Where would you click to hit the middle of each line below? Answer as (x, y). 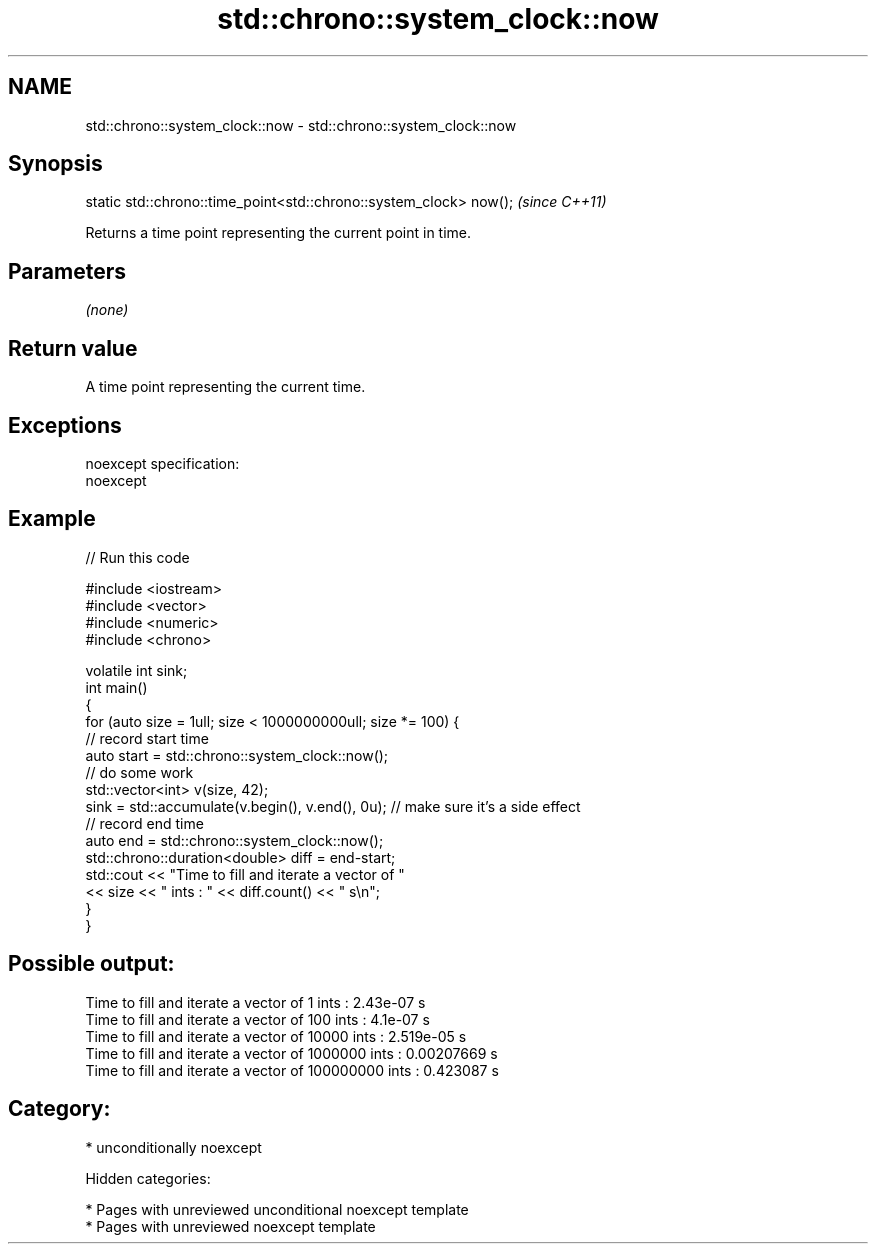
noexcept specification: (162, 463)
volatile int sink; (136, 670)
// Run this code (137, 557)
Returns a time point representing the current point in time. (278, 233)
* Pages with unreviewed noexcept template (230, 1226)
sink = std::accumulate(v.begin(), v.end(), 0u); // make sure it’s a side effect (333, 806)
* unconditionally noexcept (173, 1147)
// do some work (139, 772)
